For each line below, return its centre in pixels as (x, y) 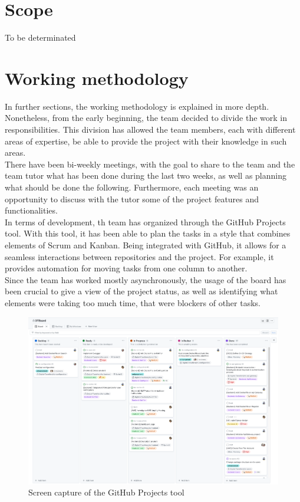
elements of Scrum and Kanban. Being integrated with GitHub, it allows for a (146, 245)
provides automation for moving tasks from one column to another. (126, 268)
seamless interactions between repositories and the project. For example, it (139, 256)
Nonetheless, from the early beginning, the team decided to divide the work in (146, 118)
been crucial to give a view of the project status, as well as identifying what (141, 291)
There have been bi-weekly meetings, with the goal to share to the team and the (150, 164)
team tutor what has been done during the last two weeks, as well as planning (146, 175)
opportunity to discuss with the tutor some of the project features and (132, 198)
